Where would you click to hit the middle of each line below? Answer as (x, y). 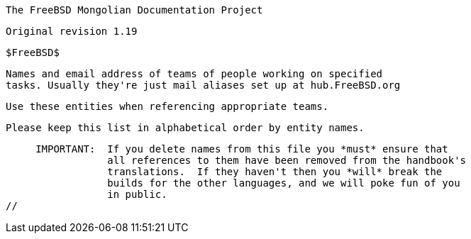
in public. (137, 194)
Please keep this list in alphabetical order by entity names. (185, 128)
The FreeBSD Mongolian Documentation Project (134, 10)
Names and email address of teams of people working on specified (194, 74)
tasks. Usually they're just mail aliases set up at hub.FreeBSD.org (203, 85)
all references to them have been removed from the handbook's (287, 160)
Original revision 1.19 (72, 31)
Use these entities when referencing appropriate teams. (167, 106)
